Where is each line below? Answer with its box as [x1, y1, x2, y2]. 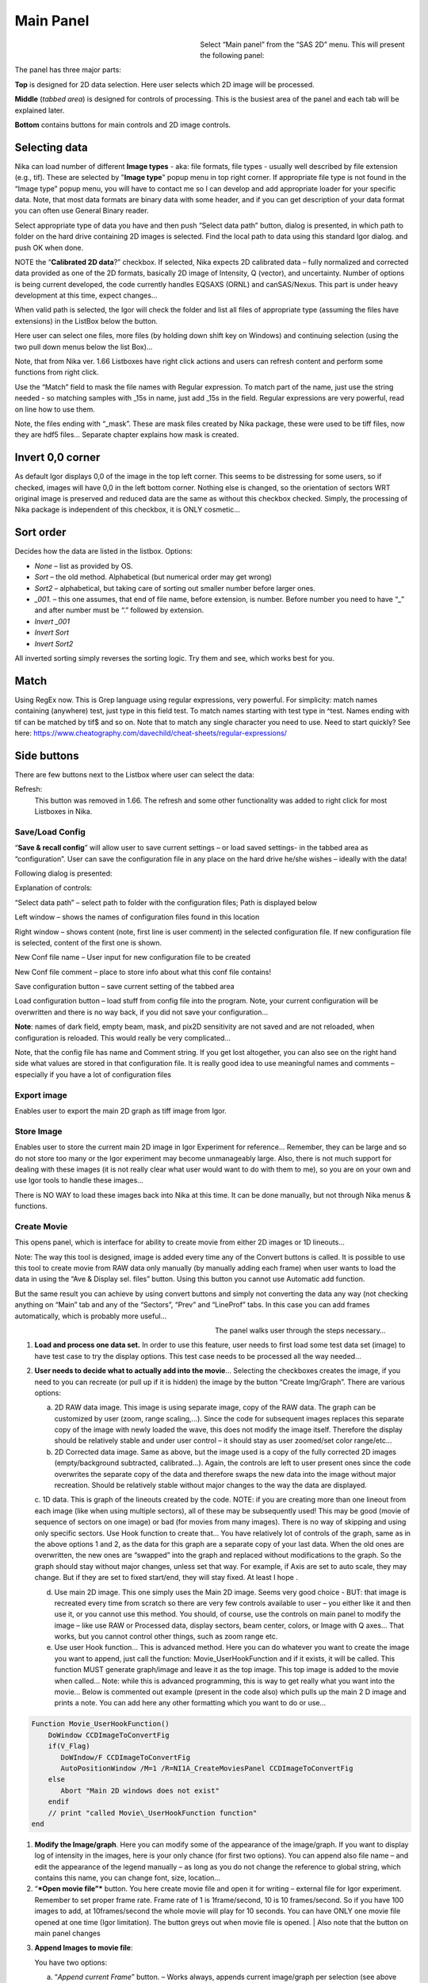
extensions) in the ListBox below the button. [14, 316, 159, 325]
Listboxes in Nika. [34, 807, 93, 816]
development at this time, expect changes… [14, 290, 158, 301]
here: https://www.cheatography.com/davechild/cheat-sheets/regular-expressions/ [14, 728, 287, 738]
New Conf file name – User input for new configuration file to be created [14, 953, 251, 962]
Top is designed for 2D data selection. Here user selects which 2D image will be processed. [14, 79, 315, 89]
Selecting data [14, 140, 88, 154]
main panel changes [34, 1928, 101, 1939]
